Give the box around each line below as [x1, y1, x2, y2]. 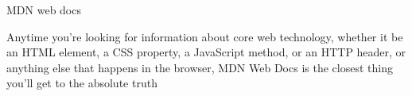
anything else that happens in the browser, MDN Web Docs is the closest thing [6, 59, 393, 75]
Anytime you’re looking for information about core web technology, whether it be [6, 28, 403, 44]
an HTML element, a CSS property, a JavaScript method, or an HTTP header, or [6, 44, 406, 60]
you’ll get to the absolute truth [6, 75, 157, 91]
